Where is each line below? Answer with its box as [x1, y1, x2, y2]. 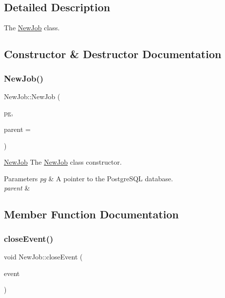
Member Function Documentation [4, 207, 179, 222]
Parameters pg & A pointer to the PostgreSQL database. [4, 173, 173, 183]
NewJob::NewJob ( [4, 91, 60, 101]
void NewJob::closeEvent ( [4, 251, 83, 261]
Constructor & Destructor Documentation [4, 46, 222, 62]
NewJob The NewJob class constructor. [4, 157, 122, 167]
